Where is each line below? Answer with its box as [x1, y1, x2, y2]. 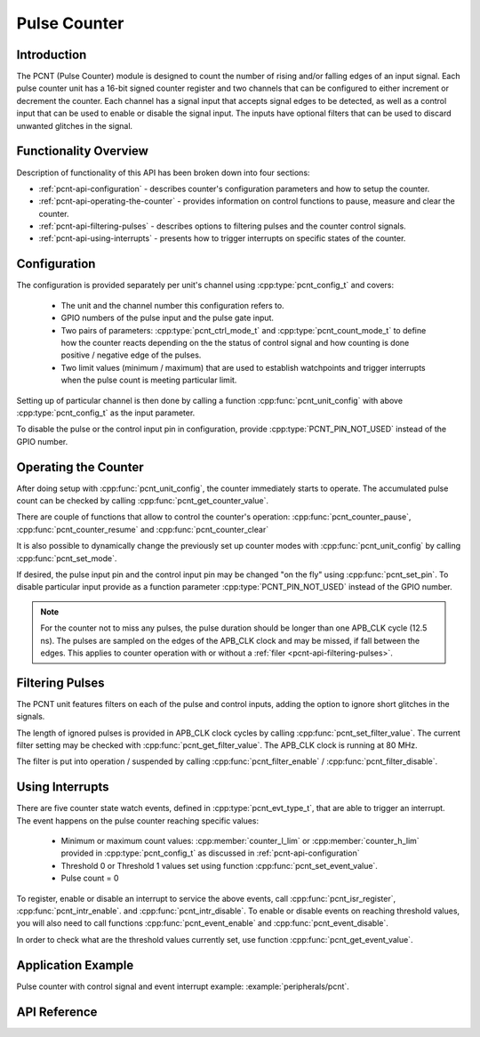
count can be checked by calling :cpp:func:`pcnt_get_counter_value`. [16, 494, 269, 506]
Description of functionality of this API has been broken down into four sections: [16, 167, 310, 178]
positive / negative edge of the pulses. [60, 350, 202, 360]
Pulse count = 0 [60, 872, 119, 884]
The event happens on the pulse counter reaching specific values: [16, 815, 260, 826]
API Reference [16, 1004, 98, 1019]
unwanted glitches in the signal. [16, 120, 133, 131]
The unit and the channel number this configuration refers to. [60, 300, 284, 310]
